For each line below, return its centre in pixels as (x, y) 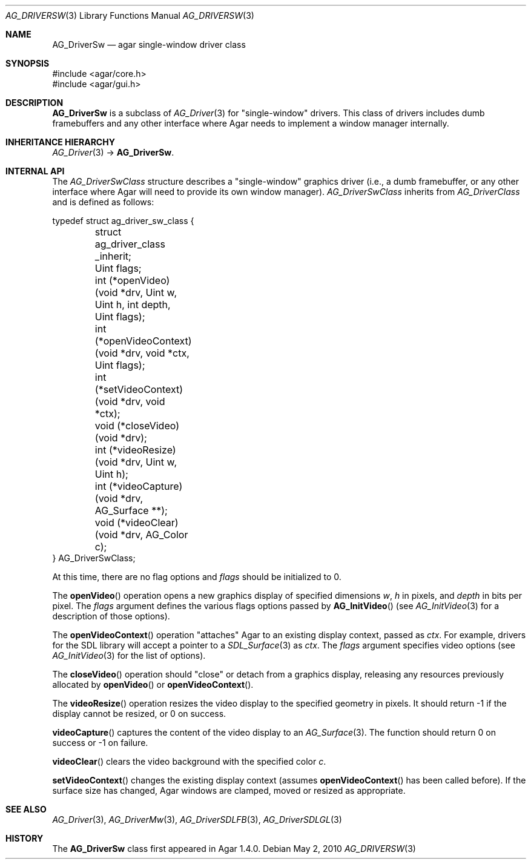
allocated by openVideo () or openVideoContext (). (153, 684)
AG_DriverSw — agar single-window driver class (149, 45)
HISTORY (25, 838)
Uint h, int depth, (133, 305)
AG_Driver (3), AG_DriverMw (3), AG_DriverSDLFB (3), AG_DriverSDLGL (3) (197, 819)
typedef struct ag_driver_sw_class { (123, 221)
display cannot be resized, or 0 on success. (139, 714)
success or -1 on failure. (100, 743)
